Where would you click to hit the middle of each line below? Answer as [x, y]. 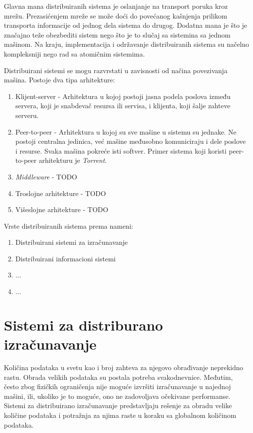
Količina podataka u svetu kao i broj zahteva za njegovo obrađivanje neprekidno [124, 367]
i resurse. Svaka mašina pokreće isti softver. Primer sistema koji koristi [121, 150]
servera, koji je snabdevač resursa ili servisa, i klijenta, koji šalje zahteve [123, 106]
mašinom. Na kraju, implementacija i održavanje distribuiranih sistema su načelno [126, 44]
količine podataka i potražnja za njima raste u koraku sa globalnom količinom [120, 415]
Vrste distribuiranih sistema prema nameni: [69, 226]
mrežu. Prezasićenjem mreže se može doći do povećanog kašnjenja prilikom [116, 15]
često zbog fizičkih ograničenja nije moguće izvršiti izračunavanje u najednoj [117, 386]
